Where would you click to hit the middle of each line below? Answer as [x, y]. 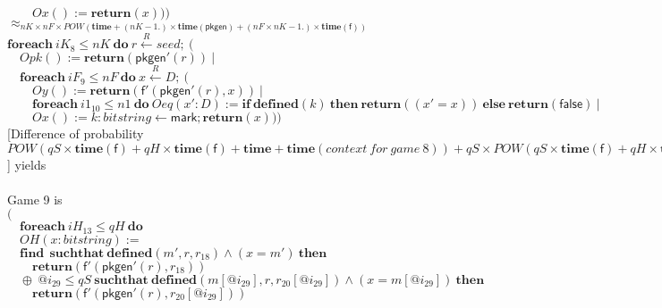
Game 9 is [35, 199]
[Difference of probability [76, 133]
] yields [27, 164]
